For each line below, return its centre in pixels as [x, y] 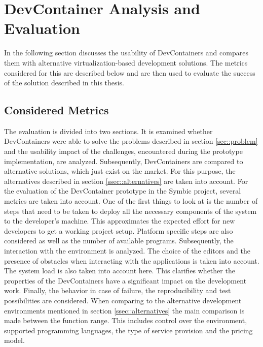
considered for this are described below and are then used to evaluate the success [130, 72]
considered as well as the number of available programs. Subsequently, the [119, 241]
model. [14, 340]
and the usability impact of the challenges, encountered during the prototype [123, 151]
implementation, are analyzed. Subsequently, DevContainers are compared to [124, 161]
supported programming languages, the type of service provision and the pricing [128, 330]
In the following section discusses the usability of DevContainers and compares [126, 53]
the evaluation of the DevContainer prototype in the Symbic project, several [123, 191]
